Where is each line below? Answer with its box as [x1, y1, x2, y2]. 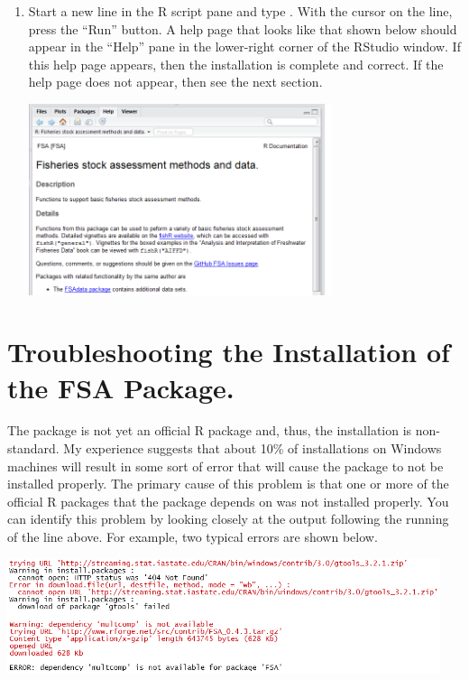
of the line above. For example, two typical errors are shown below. [7, 527, 378, 546]
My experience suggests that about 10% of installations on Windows [63, 439, 442, 458]
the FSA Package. [7, 368, 234, 405]
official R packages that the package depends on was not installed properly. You [7, 491, 449, 510]
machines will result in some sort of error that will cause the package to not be [7, 456, 444, 475]
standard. [7, 439, 60, 458]
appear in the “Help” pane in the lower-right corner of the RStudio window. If [28, 37, 461, 56]
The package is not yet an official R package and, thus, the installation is [7, 421, 412, 440]
